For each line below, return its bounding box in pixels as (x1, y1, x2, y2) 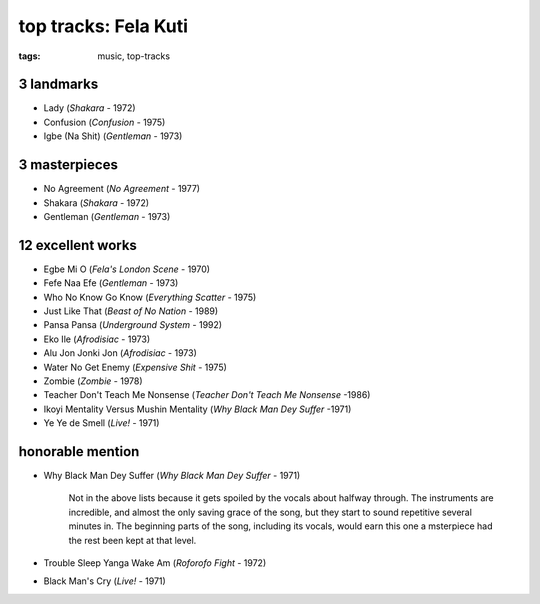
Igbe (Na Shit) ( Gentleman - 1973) (43, 130, 183, 142)
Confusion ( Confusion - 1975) (43, 116, 166, 128)
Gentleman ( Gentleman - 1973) (43, 210, 171, 222)
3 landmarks (18, 76, 99, 93)
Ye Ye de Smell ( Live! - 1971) (43, 417, 160, 429)
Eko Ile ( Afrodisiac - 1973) (43, 333, 151, 345)
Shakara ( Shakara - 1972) (43, 196, 150, 209)
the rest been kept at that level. (68, 534, 197, 546)
